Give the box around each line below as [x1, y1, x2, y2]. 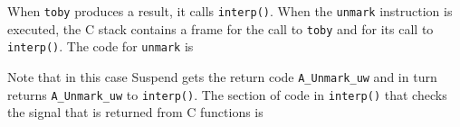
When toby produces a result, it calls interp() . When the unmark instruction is [7, 2, 453, 20]
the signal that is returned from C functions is [7, 103, 264, 122]
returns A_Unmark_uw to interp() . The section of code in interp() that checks [7, 85, 447, 104]
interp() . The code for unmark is [7, 37, 194, 56]
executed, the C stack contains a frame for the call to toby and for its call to [7, 19, 434, 38]
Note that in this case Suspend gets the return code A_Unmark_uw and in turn [7, 67, 437, 86]
